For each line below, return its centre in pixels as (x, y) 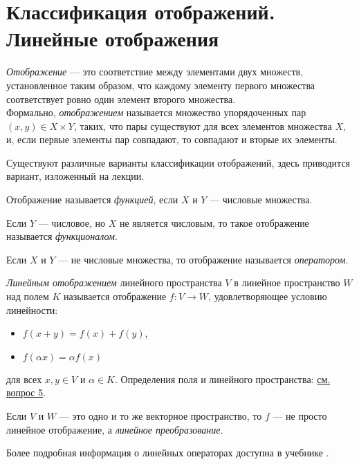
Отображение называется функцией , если (92, 199)
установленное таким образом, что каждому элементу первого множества (161, 85)
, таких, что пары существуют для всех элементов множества (203, 126)
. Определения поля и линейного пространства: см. (223, 379)
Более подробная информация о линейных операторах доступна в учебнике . (168, 453)
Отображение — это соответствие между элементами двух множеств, (155, 72)
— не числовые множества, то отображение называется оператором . (203, 259)
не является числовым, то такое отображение (214, 222)
